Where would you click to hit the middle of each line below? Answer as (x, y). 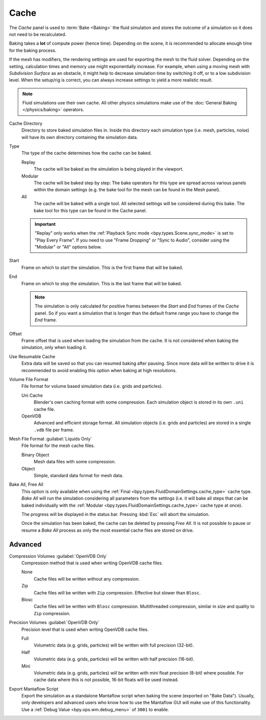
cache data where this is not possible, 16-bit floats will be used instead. (106, 680)
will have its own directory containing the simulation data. (80, 137)
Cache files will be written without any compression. (87, 579)
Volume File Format (29, 379)
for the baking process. (33, 50)
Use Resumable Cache (32, 356)
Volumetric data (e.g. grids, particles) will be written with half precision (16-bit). (114, 659)
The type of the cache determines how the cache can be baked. (87, 153)
